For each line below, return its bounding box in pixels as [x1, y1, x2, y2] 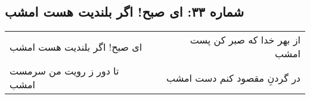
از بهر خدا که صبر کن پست [190, 33, 300, 47]
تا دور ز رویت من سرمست [10, 64, 119, 78]
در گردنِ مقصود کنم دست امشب [166, 70, 300, 85]
